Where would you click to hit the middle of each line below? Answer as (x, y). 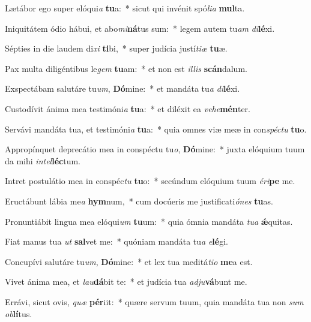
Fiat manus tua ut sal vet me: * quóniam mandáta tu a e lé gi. (116, 241)
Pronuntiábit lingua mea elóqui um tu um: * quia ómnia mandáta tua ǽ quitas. (149, 221)
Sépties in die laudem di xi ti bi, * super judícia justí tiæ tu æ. (116, 48)
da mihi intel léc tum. (43, 160)
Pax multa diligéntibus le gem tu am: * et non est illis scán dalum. (126, 68)
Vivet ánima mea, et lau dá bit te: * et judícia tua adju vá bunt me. (126, 282)
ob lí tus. (19, 313)
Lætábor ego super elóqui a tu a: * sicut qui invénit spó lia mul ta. (125, 8)
